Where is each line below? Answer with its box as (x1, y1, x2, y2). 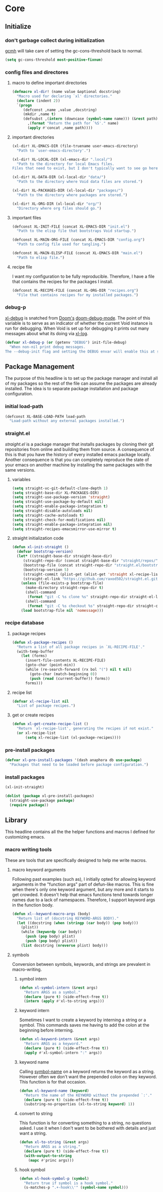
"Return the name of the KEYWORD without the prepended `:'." (23, 1093, 152, 1098)
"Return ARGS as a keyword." (23, 1041, 83, 1046)
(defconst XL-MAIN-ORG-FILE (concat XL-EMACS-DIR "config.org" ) (12, 237, 145, 242)
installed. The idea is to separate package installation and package (5, 386, 138, 391)
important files (12, 214, 41, 220)
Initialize (5, 22, 32, 31)
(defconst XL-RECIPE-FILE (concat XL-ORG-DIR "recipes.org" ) (12, 288, 139, 293)
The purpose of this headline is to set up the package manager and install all (5, 375, 158, 381)
